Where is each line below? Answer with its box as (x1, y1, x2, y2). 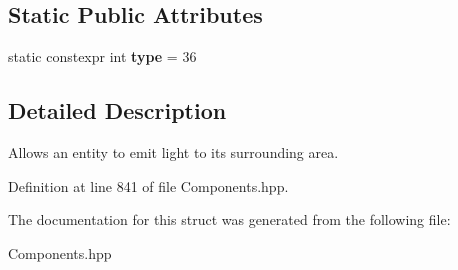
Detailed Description (8, 95, 227, 126)
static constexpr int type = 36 (8, 46, 197, 67)
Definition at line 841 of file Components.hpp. (8, 175, 289, 196)
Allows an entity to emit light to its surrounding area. (8, 142, 339, 162)
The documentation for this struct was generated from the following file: (8, 209, 451, 230)
